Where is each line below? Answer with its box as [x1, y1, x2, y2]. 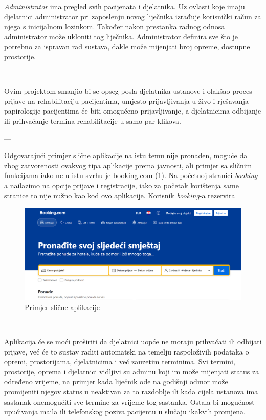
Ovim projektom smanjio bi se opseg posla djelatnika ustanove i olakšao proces [4, 85, 252, 96]
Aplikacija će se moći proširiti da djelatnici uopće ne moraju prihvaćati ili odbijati [4, 336, 262, 346]
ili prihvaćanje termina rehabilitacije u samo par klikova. [4, 115, 181, 126]
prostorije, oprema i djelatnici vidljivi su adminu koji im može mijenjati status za [4, 366, 259, 377]
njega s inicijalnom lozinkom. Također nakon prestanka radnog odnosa [4, 21, 225, 32]
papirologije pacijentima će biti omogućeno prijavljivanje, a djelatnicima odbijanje [4, 105, 261, 116]
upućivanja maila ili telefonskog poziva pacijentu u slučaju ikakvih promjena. [4, 406, 246, 417]
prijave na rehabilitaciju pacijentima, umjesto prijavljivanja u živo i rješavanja [4, 95, 249, 106]
